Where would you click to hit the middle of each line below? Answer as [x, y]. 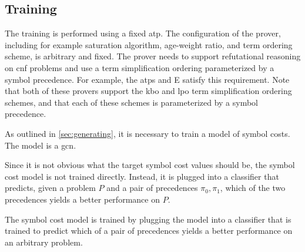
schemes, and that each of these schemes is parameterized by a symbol [132, 102]
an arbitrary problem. [44, 242]
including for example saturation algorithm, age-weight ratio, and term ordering [149, 44]
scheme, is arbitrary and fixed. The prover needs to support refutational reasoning [153, 56]
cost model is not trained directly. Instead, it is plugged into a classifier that [142, 176]
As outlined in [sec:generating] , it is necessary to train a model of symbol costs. [148, 133]
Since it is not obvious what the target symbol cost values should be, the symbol [150, 165]
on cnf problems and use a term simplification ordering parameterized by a [140, 67]
